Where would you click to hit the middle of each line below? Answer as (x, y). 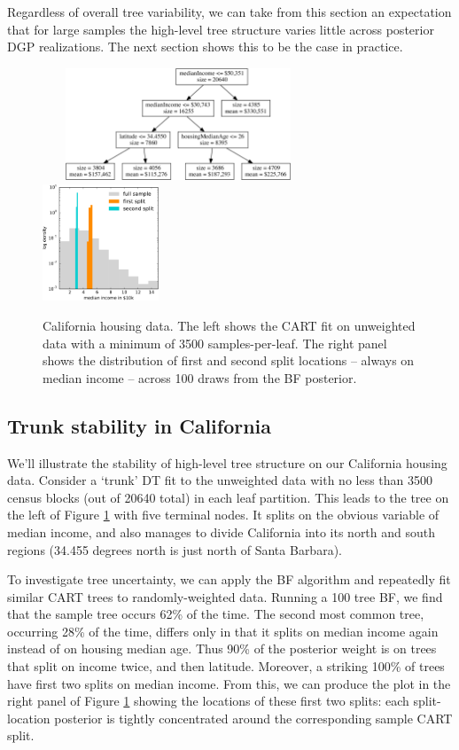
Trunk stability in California (140, 425)
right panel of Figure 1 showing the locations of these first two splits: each (208, 701)
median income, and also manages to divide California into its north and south (222, 531)
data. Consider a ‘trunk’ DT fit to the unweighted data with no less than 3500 (220, 480)
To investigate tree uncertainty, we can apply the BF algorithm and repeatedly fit (229, 579)
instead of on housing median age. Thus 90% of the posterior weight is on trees (222, 648)
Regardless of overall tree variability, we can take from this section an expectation (229, 12)
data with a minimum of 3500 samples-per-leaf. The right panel (215, 343)
